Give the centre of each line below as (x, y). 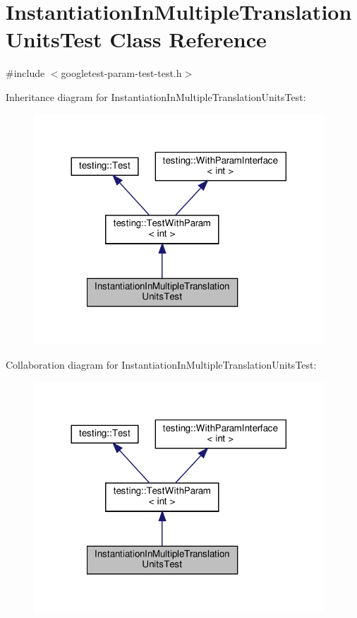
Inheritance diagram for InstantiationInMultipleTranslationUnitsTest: (156, 96)
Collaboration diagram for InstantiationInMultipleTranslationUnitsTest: (161, 364)
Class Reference (188, 39)
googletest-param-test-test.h (121, 73)
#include (25, 73)
